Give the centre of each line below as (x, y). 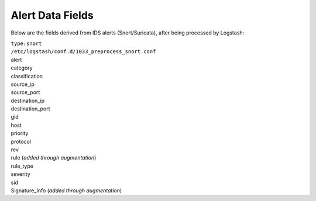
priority (20, 133)
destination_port (30, 109)
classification (27, 76)
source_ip (23, 84)
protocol (21, 141)
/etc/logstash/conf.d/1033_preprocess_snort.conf (83, 52)
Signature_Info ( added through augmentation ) (66, 190)
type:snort (26, 43)
